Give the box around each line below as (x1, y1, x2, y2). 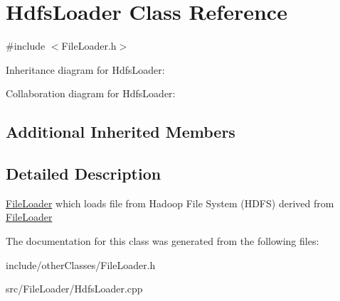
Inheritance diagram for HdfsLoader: (6, 62, 165, 77)
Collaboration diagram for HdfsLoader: (6, 86, 176, 101)
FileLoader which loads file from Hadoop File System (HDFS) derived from (6, 195, 334, 210)
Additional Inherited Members (6, 121, 235, 143)
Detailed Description (6, 163, 161, 185)
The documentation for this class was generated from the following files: (6, 234, 319, 248)
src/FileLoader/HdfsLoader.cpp (6, 281, 143, 296)
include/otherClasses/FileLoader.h (6, 257, 156, 272)
